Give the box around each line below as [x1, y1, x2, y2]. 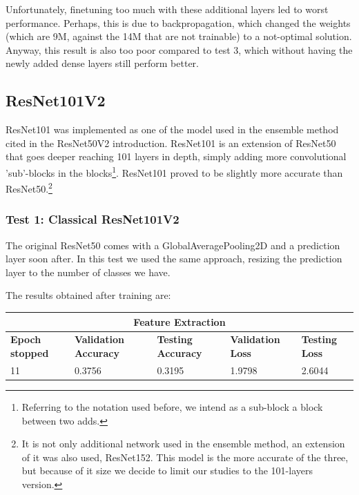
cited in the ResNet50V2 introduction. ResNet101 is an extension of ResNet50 [6, 135, 336, 150]
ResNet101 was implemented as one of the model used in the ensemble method [6, 122, 339, 137]
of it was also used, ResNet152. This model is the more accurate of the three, [21, 449, 349, 464]
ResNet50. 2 [6, 179, 52, 195]
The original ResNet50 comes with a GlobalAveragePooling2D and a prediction [6, 237, 340, 252]
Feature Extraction [133, 314, 226, 329]
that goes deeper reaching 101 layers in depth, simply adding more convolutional [6, 149, 347, 164]
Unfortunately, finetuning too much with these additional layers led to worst [6, 2, 329, 16]
